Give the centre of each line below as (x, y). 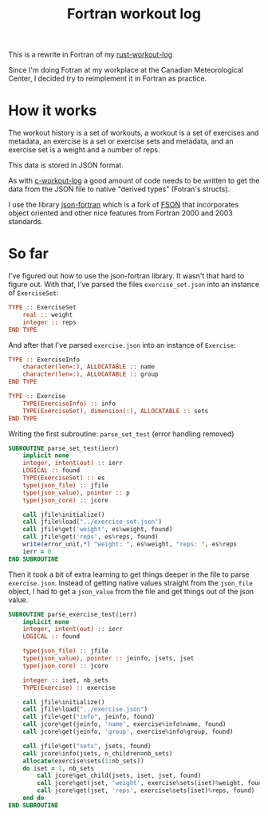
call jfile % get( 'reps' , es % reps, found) (91, 537)
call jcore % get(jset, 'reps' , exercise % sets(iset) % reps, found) (146, 790)
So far (29, 254)
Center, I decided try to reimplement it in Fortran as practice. (108, 79)
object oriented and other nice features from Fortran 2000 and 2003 (120, 213)
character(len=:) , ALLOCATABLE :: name (89, 367)
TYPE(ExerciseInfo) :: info (69, 404)
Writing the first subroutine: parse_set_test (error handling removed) (121, 434)
